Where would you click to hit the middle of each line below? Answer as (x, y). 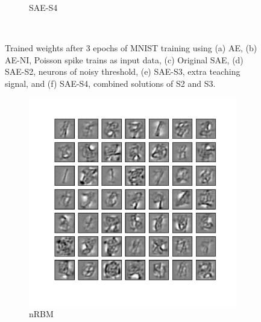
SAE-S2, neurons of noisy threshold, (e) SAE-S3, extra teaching (123, 71)
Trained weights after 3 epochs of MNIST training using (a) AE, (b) (131, 48)
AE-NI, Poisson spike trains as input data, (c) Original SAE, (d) (124, 59)
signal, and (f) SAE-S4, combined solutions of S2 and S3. (110, 83)
